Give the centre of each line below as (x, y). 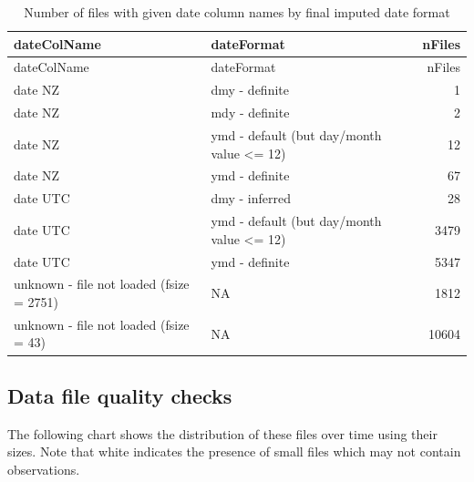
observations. (44, 469)
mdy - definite (250, 113)
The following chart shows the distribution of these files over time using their (222, 433)
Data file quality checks (120, 395)
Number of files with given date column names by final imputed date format (237, 12)
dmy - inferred (251, 198)
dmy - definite (250, 90)
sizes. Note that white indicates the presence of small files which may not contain (234, 451)
